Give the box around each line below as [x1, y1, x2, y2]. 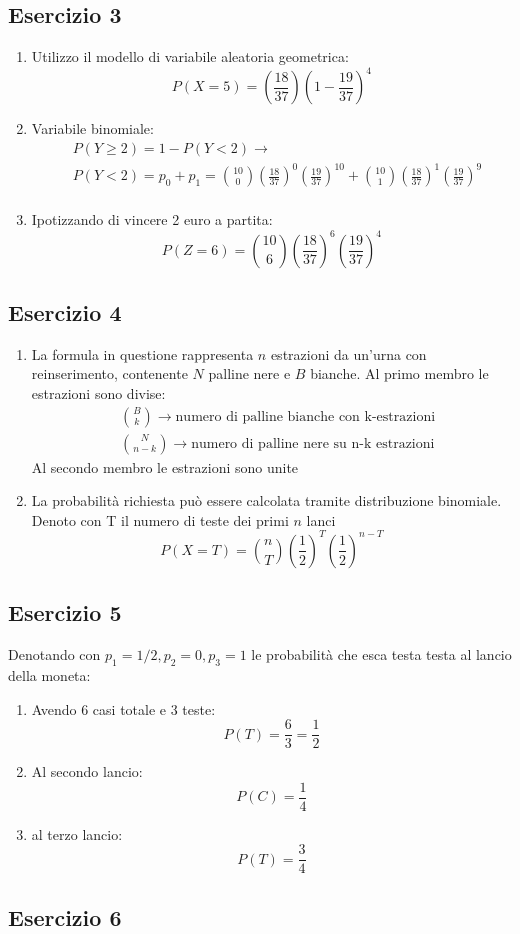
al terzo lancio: [31, 823, 123, 844]
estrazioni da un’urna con [270, 343, 427, 364]
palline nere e [208, 363, 291, 384]
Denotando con [8, 644, 101, 665]
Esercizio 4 [8, 296, 122, 327]
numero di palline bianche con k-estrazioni [175, 409, 436, 424]
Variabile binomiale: [31, 118, 154, 139]
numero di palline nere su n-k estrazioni [191, 436, 435, 451]
